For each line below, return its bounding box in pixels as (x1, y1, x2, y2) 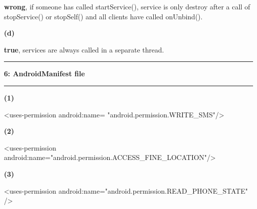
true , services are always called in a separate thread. (4, 44, 164, 54)
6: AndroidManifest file (4, 68, 85, 79)
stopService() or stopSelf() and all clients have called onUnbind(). (4, 11, 203, 21)
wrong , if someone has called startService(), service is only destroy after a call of (4, 1, 251, 11)
